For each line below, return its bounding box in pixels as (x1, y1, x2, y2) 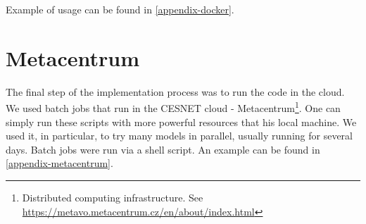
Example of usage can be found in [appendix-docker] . (6, 2, 234, 16)
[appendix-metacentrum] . (6, 156, 113, 170)
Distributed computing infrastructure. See (22, 189, 203, 204)
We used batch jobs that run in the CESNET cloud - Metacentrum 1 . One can (6, 99, 341, 115)
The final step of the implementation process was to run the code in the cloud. (6, 84, 345, 99)
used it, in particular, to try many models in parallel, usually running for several (6, 128, 353, 143)
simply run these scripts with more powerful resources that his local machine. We (6, 114, 357, 129)
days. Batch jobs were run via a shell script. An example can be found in (6, 142, 320, 156)
